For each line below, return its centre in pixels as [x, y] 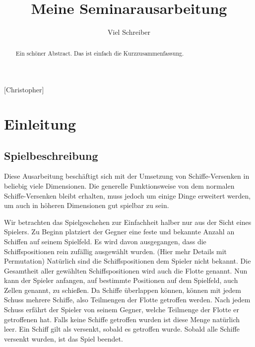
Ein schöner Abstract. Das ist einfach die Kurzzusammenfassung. [100, 53]
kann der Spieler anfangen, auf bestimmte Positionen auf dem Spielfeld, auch [121, 280]
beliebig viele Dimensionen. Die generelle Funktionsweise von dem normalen [119, 185]
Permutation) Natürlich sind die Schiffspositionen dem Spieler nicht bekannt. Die [127, 261]
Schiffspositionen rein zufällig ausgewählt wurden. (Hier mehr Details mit [116, 251]
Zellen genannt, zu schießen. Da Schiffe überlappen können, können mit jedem [123, 290]
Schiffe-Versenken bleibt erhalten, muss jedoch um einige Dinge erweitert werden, [127, 195]
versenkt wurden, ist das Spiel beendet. [64, 338]
